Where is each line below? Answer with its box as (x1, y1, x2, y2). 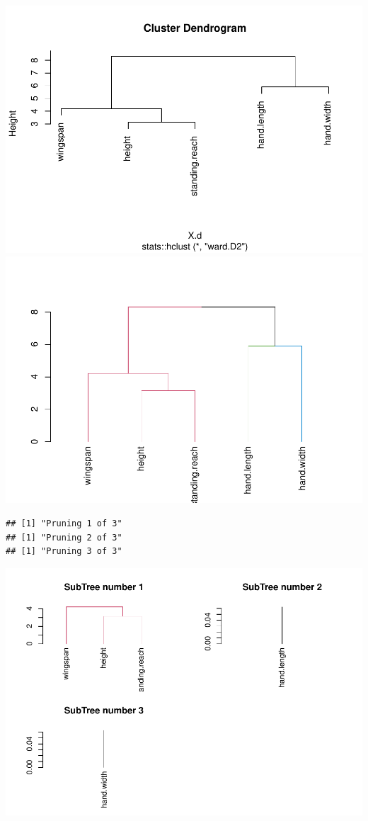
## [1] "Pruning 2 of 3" (6, 532, 122, 543)
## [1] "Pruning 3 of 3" (6, 546, 122, 557)
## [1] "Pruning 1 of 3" (6, 519, 122, 529)
